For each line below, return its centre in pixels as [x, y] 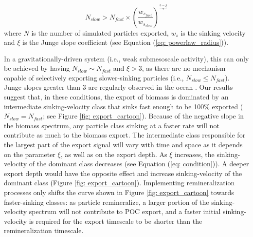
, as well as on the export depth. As [114, 154]
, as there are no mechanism [184, 68]
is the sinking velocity [213, 32]
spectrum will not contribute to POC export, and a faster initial [125, 211]
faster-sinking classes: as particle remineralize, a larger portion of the [107, 202]
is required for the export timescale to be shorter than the [116, 221]
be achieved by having [37, 68]
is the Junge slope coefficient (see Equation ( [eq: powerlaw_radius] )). [126, 42]
